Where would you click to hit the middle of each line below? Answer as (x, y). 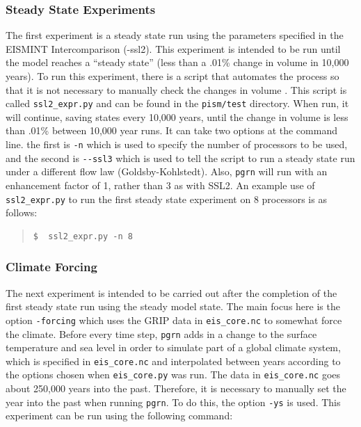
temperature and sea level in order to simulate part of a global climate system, (173, 347)
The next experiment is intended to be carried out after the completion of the (171, 292)
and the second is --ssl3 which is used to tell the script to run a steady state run (180, 158)
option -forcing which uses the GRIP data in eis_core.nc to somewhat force (174, 320)
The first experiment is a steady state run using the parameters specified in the (175, 35)
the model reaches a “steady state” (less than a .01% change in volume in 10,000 (177, 62)
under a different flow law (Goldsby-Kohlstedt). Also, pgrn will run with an (167, 171)
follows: (22, 212)
